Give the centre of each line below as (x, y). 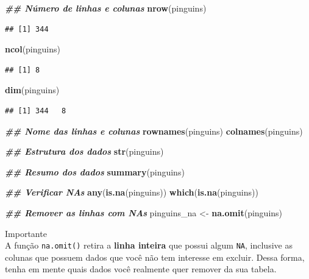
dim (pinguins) (32, 90)
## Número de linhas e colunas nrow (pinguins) (106, 8)
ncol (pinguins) (33, 49)
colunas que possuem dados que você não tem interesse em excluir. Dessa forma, (155, 257)
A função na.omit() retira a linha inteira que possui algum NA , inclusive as (149, 245)
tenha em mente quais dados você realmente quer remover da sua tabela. (141, 269)
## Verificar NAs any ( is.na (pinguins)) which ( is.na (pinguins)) (132, 192)
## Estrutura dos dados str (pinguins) (84, 151)
